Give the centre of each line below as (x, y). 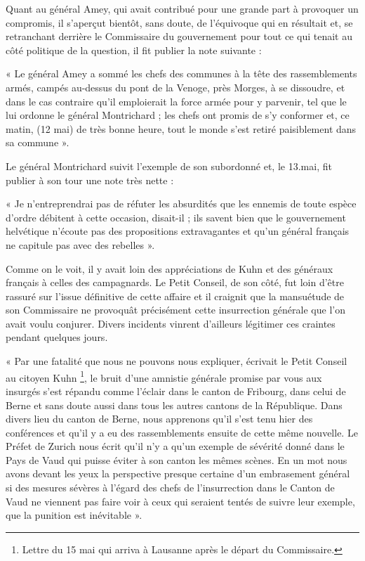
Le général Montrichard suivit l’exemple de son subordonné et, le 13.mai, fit (169, 166)
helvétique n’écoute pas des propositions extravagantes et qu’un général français (178, 231)
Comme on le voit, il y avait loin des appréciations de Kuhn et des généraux (170, 268)
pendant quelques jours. (57, 337)
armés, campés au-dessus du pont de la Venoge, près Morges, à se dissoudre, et (175, 87)
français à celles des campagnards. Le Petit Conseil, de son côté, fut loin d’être (175, 282)
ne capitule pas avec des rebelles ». (80, 244)
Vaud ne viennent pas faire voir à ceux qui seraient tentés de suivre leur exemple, (180, 501)
